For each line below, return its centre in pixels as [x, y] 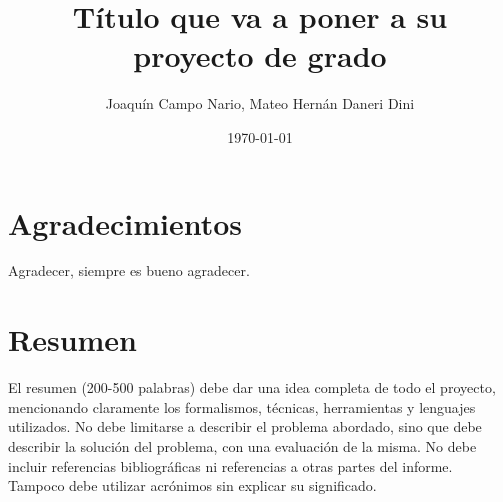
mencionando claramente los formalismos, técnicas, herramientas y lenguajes [242, 406]
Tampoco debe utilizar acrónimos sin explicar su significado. [192, 485]
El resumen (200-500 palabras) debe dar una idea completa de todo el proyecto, [252, 387]
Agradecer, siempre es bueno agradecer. [129, 270]
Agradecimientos [125, 222]
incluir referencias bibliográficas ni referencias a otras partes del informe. [230, 465]
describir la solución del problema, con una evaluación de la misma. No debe [242, 445]
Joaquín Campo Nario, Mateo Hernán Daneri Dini [260, 103]
